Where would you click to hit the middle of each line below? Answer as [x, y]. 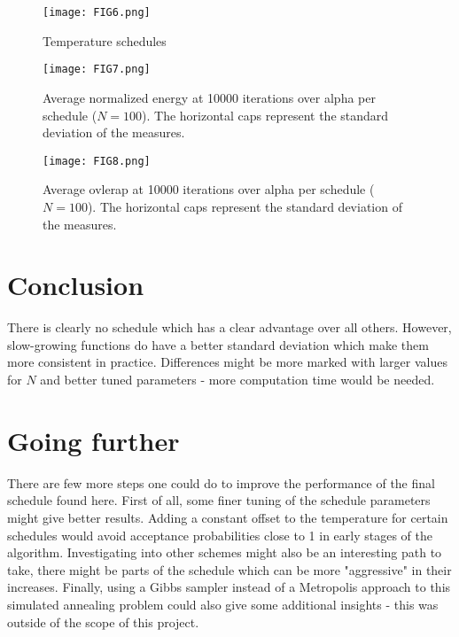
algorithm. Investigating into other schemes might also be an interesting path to [225, 552]
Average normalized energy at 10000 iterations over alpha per [209, 97]
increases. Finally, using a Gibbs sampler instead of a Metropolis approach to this [229, 587]
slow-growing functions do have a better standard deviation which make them [218, 344]
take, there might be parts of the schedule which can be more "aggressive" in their [229, 569]
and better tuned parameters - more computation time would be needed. [237, 380]
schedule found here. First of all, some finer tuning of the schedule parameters [219, 500]
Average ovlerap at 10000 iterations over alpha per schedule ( [209, 189]
